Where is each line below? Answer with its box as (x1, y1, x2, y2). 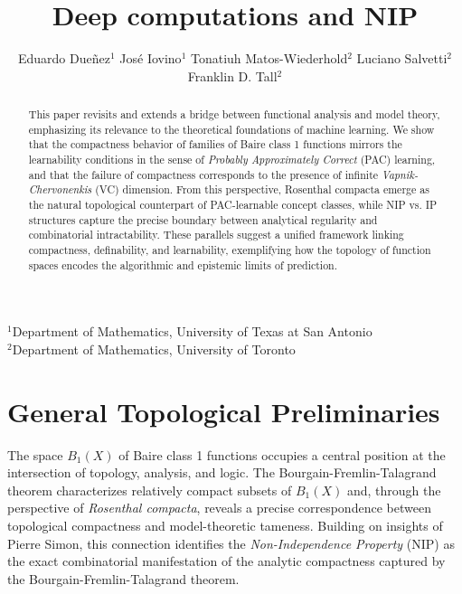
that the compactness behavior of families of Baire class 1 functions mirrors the (28, 137, 402, 152)
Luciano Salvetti (356, 49, 448, 68)
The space (7, 445, 63, 464)
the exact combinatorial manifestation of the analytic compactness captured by (7, 552, 446, 570)
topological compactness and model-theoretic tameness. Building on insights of (7, 516, 443, 535)
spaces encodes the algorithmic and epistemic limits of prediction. (28, 257, 338, 272)
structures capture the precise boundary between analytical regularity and (28, 212, 378, 227)
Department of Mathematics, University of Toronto (12, 339, 296, 358)
